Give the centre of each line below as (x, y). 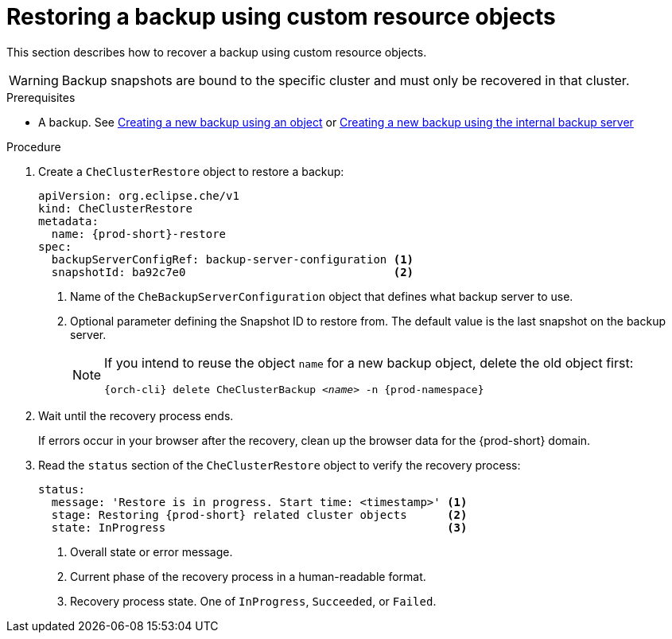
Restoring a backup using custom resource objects (281, 17)
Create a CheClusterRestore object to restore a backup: (191, 171)
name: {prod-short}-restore (139, 234)
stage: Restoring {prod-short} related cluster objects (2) (259, 514)
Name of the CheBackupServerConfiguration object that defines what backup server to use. (322, 296)
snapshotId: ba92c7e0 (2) (233, 272)
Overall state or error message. (151, 551)
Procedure (34, 146)
